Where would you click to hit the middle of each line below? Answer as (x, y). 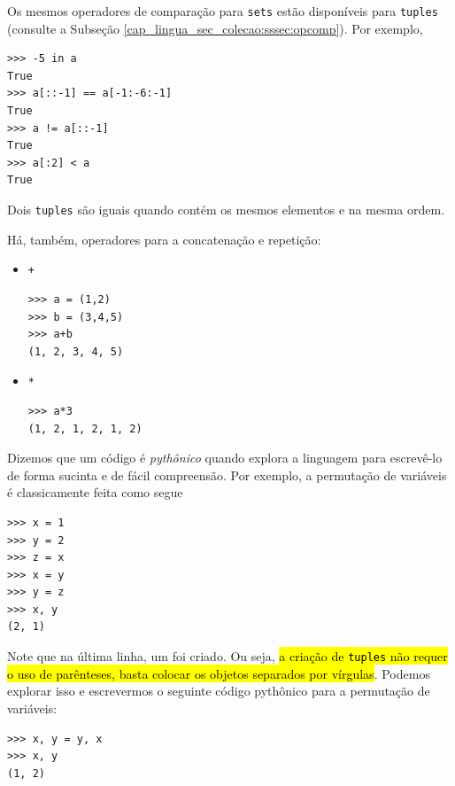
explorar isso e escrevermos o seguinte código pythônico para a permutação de (219, 691)
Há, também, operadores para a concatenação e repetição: (164, 239)
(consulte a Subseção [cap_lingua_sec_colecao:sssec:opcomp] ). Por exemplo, (215, 28)
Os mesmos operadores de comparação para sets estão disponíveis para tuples (223, 11)
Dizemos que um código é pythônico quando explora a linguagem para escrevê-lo (225, 458)
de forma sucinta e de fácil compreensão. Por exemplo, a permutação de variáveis (227, 475)
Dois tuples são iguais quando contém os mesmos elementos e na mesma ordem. (226, 209)
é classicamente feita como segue (95, 492)
